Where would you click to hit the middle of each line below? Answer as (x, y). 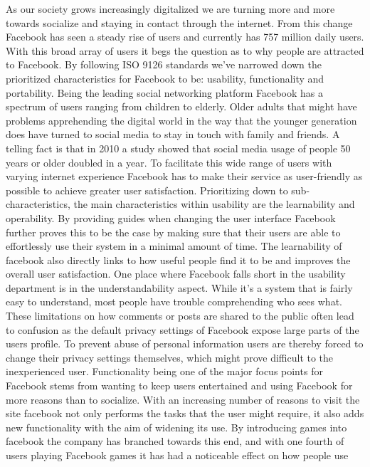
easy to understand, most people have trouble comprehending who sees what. (174, 301)
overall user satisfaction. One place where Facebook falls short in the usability (176, 274)
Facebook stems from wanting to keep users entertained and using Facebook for (179, 385)
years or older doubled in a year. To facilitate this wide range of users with (169, 162)
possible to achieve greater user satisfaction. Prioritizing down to (147, 190)
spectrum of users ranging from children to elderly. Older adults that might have (181, 106)
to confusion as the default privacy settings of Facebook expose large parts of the (183, 329)
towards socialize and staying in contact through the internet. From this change (179, 22)
